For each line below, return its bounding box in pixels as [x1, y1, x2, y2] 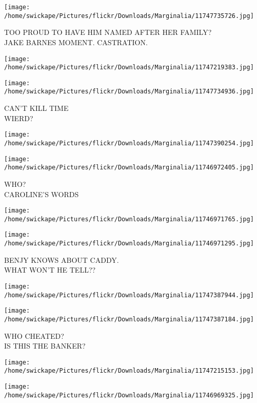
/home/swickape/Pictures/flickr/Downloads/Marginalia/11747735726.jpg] [4, 12, 254, 20]
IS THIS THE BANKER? [4, 340, 86, 351]
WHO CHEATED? [4, 330, 64, 341]
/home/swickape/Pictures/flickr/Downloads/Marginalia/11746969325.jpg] [4, 391, 254, 399]
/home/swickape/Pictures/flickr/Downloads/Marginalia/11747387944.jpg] [4, 291, 254, 299]
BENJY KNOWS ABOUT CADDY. [4, 254, 119, 265]
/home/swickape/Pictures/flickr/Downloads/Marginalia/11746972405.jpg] [4, 164, 254, 171]
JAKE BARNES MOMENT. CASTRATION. [4, 36, 148, 47]
